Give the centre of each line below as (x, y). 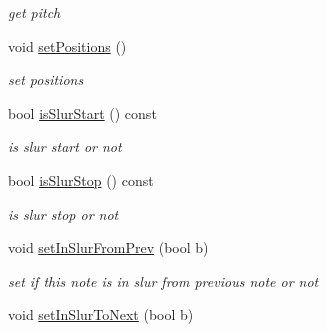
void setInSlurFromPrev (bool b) (108, 247)
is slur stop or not (63, 213)
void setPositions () (67, 45)
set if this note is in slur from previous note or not (163, 280)
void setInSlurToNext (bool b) (101, 314)
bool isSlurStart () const (82, 112)
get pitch (34, 12)
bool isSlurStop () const (81, 179)
